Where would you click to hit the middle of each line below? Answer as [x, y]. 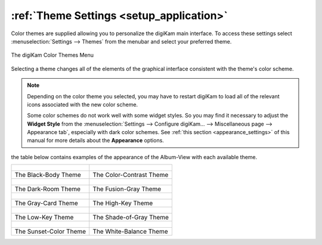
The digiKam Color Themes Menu [52, 55]
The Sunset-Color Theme [50, 231]
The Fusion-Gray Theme [127, 189]
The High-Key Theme [123, 203]
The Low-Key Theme [44, 218]
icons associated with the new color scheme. [83, 104]
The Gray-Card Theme [46, 203]
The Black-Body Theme [48, 175]
